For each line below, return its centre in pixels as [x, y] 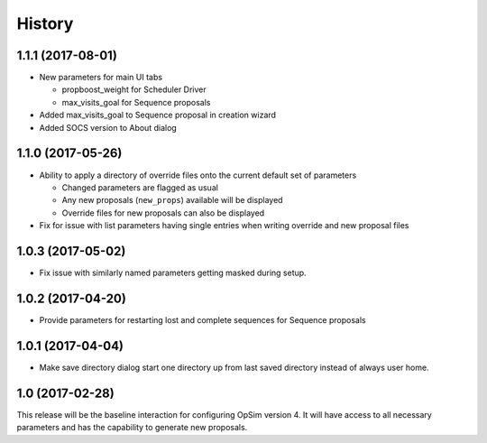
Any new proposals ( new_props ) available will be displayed [172, 200]
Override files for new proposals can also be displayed [163, 213]
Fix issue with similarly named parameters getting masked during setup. [173, 272]
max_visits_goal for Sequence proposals [136, 102]
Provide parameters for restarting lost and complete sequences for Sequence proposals [202, 319]
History [45, 23]
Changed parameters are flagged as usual [140, 187]
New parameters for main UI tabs [101, 78]
